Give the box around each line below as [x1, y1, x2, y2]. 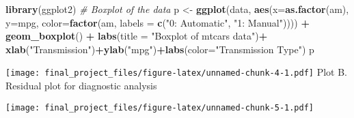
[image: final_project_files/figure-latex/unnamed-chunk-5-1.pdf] [5, 102, 314, 113]
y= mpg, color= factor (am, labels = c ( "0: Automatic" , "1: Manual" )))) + [5, 15, 310, 29]
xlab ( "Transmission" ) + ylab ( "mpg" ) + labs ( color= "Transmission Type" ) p [5, 42, 314, 56]
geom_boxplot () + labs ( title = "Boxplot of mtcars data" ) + [5, 29, 268, 43]
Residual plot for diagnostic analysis [5, 78, 157, 93]
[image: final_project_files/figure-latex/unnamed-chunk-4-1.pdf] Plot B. [5, 65, 348, 79]
